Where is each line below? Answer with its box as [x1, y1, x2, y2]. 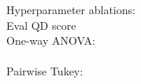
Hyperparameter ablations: [6, 2, 135, 17]
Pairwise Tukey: [6, 63, 83, 79]
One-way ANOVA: [6, 32, 95, 49]
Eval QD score [6, 16, 76, 33]
